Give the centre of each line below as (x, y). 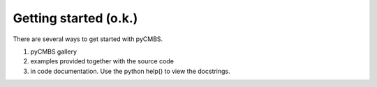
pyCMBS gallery (53, 52)
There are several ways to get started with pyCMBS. (88, 39)
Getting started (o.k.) (75, 18)
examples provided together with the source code (102, 61)
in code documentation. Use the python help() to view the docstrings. (130, 71)
